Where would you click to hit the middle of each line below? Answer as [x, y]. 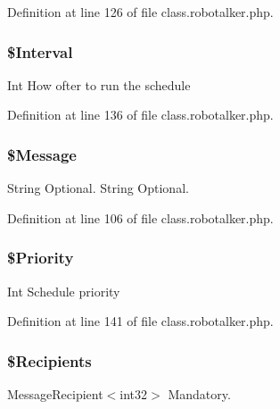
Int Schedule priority [64, 291]
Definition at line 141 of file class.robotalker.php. [140, 321]
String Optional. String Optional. [98, 188]
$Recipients [49, 360]
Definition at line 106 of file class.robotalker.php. [140, 217]
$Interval [40, 51]
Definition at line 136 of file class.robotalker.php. [140, 115]
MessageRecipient [55, 394]
